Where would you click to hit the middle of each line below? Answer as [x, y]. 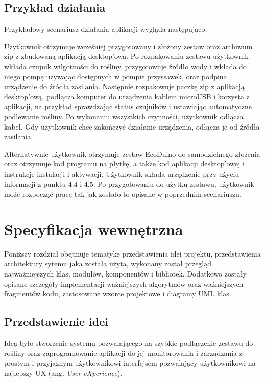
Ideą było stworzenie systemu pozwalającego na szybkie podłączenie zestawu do [129, 343]
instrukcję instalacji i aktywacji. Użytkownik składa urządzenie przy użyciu [122, 173]
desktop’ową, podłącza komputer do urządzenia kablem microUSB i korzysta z [127, 96]
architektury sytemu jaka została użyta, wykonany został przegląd [108, 263]
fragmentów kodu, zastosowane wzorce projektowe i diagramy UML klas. [118, 294]
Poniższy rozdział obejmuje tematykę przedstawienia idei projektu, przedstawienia [132, 253]
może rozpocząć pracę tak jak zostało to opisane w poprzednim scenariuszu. [123, 194]
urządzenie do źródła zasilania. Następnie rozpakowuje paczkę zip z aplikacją [124, 86]
